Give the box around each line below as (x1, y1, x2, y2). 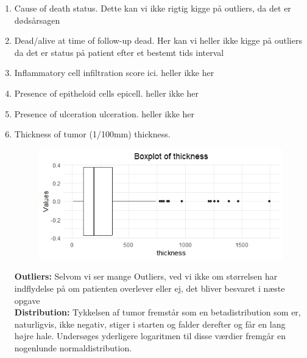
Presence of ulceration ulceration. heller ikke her (14, 107, 195, 120)
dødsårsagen (14, 13, 60, 26)
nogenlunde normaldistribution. (14, 342, 132, 354)
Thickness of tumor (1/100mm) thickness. (14, 128, 171, 140)
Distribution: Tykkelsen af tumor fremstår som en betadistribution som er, (14, 306, 301, 318)
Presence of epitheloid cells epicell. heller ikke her (14, 86, 199, 99)
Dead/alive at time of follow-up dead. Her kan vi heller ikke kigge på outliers (14, 34, 302, 47)
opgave (14, 294, 40, 306)
